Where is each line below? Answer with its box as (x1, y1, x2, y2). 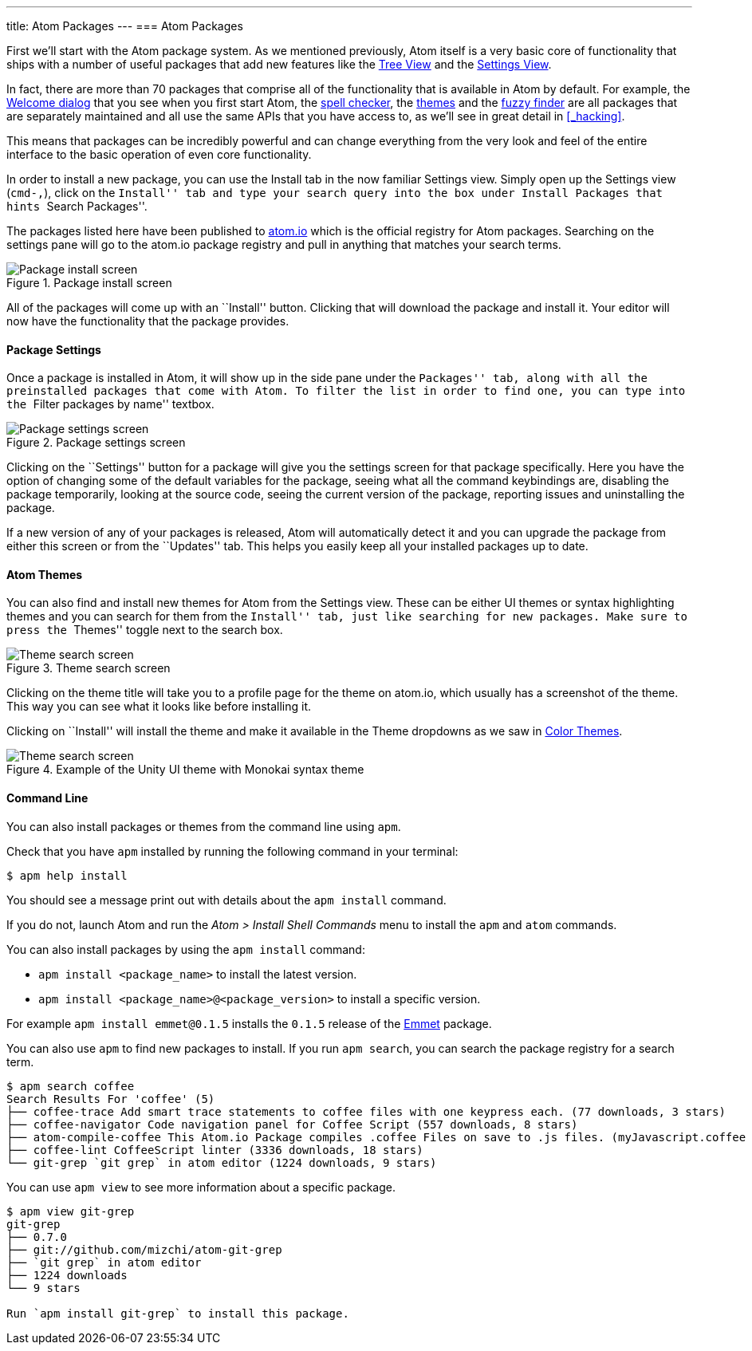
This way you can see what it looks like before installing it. (6, 699, 312, 714)
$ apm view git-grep (6, 1204, 135, 1218)
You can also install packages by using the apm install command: (6, 942, 365, 956)
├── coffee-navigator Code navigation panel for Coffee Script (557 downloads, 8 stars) (6, 1117, 578, 1131)
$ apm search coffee (6, 1079, 135, 1093)
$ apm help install (6, 868, 128, 882)
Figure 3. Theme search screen (6, 661, 171, 675)
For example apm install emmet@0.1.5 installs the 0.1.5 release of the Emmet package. (6, 1016, 492, 1030)
